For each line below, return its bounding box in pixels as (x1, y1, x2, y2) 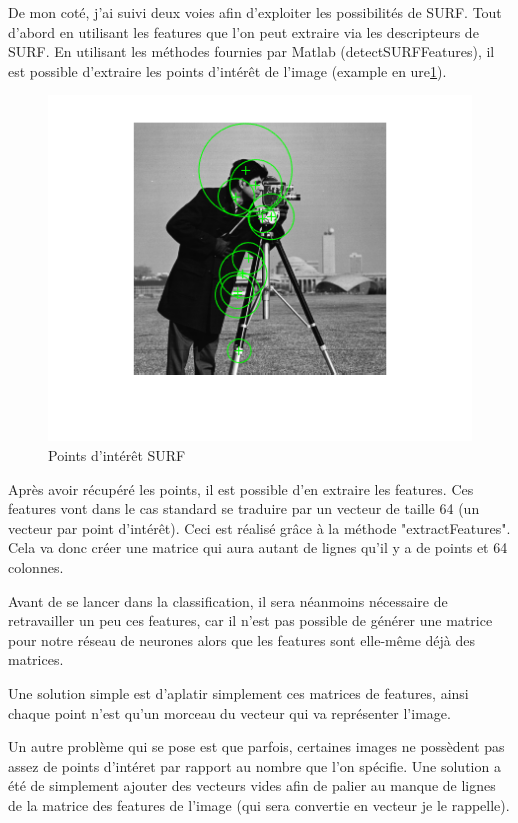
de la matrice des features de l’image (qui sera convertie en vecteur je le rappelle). (8, 794, 510, 815)
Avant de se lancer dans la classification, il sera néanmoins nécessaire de (8, 590, 448, 611)
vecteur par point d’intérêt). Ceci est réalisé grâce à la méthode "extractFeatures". (8, 517, 511, 538)
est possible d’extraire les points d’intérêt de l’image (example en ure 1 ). (8, 60, 447, 81)
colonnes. (8, 557, 64, 578)
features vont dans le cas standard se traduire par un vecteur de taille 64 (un (8, 498, 480, 519)
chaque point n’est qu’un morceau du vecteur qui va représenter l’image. (8, 702, 451, 723)
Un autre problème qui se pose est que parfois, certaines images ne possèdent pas (8, 736, 505, 757)
